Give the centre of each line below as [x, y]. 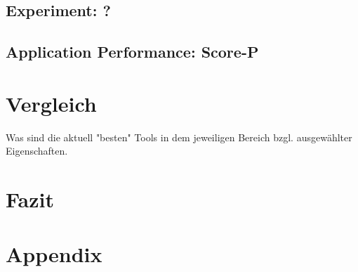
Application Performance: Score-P [132, 52]
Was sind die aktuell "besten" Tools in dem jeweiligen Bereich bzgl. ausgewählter [179, 137]
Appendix [54, 254]
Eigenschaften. [37, 151]
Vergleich [51, 103]
